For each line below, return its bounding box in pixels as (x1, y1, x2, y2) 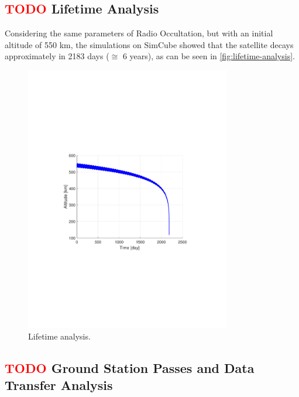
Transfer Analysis (5, 376, 113, 394)
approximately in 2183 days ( (5, 50, 109, 62)
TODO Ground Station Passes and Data (5, 358, 255, 376)
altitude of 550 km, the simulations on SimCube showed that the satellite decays (5, 38, 294, 50)
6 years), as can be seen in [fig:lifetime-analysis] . (122, 50, 295, 62)
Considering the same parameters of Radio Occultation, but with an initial (5, 27, 273, 39)
